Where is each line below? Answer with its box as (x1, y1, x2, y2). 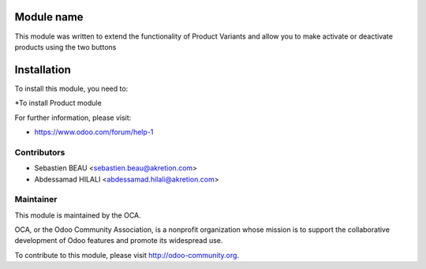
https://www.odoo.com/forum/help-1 (34, 127, 154, 136)
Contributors (14, 147, 65, 158)
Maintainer (14, 194, 58, 205)
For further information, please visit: (14, 113, 132, 122)
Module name (14, 10, 84, 24)
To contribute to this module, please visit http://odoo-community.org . (14, 250, 240, 260)
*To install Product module (14, 99, 102, 108)
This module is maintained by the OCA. (14, 210, 141, 220)
